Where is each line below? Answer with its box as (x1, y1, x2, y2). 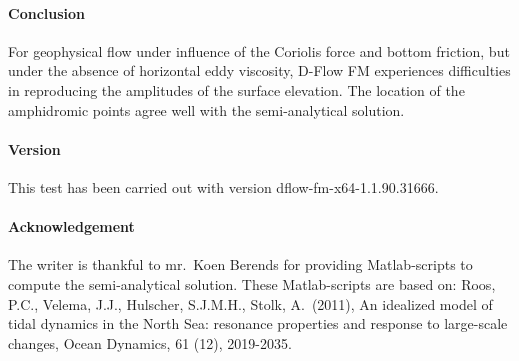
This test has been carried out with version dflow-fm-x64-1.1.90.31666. (8, 176, 439, 197)
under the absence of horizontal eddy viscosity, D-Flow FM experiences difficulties (8, 60, 511, 81)
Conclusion (8, 2, 86, 23)
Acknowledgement (8, 216, 135, 237)
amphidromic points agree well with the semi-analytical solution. (8, 99, 405, 120)
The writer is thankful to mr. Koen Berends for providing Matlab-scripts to (8, 254, 473, 275)
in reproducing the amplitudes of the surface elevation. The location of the (8, 79, 465, 100)
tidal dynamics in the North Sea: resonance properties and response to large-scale (8, 313, 508, 334)
